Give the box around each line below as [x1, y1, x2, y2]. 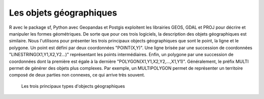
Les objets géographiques [9, 7, 117, 18]
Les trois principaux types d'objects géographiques [21, 83, 125, 89]
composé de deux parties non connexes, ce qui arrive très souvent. [9, 72, 145, 78]
